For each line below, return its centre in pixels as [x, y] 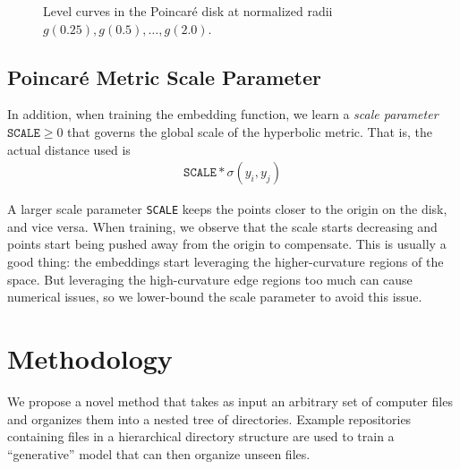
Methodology [90, 358]
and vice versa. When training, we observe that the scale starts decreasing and [222, 226]
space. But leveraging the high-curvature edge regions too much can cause [210, 279]
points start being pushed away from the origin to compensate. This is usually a [227, 244]
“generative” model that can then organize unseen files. [159, 453]
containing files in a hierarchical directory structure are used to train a [201, 436]
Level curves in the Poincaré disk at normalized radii [188, 11]
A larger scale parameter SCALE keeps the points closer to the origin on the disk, [227, 209]
